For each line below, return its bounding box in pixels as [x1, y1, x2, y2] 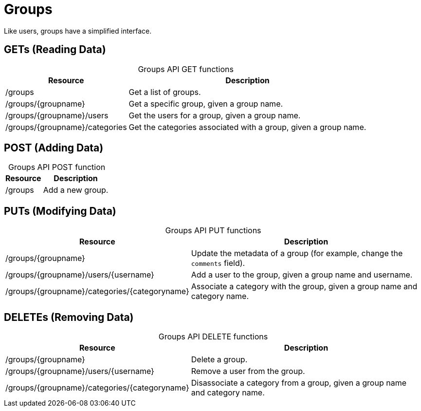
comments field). [191, 258, 245, 268]
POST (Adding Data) [4, 142, 104, 154]
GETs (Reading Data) [4, 43, 106, 56]
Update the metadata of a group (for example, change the [191, 248, 403, 259]
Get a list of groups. [128, 87, 201, 97]
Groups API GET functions [138, 64, 234, 74]
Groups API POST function [8, 162, 106, 172]
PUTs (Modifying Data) [4, 205, 116, 217]
